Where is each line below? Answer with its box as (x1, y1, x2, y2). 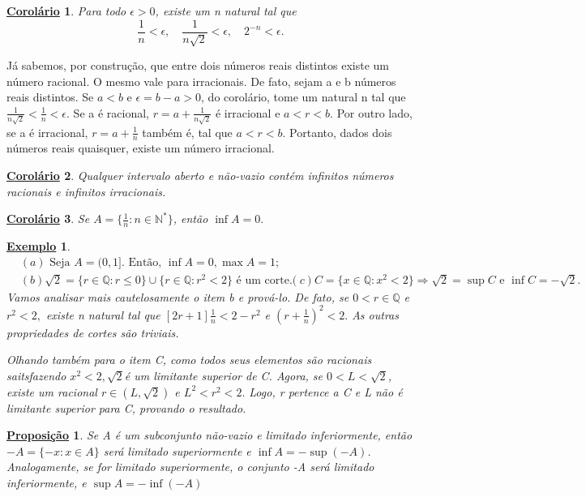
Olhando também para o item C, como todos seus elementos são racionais (6, 351, 372, 368)
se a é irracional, (6, 123, 88, 140)
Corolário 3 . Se (6, 210, 90, 227)
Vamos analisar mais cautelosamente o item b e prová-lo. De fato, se (6, 288, 349, 305)
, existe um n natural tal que (155, 2, 297, 19)
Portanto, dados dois (289, 123, 392, 140)
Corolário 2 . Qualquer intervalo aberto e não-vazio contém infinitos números (6, 166, 394, 183)
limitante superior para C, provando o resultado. (6, 399, 246, 416)
